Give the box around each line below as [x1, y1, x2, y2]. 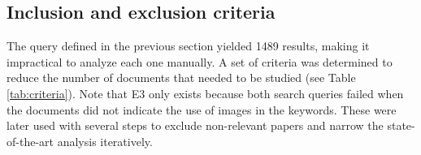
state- [387, 117, 415, 134]
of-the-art [7, 132, 54, 149]
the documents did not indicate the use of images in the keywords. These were [7, 101, 397, 118]
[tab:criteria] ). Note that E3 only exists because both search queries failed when [7, 84, 404, 101]
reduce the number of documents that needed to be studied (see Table [7, 69, 356, 86]
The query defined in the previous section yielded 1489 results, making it [7, 37, 370, 54]
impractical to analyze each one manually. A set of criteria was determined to [7, 53, 393, 70]
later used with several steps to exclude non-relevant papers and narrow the [7, 117, 384, 134]
